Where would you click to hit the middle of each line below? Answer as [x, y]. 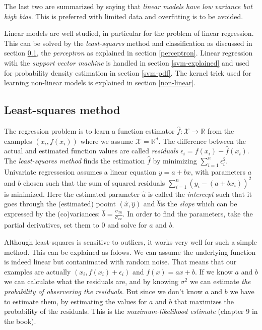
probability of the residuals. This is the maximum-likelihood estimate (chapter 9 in [131, 311]
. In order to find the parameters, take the [188, 214]
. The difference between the [202, 141]
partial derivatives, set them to [52, 225]
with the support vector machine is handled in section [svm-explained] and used [127, 62]
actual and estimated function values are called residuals [91, 151]
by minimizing [175, 160]
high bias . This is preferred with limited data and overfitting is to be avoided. [124, 16]
